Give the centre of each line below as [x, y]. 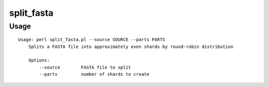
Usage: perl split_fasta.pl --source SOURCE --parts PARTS [92, 40]
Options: [39, 60]
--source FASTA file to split [85, 67]
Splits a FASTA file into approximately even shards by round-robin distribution [131, 46]
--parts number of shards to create [94, 74]
